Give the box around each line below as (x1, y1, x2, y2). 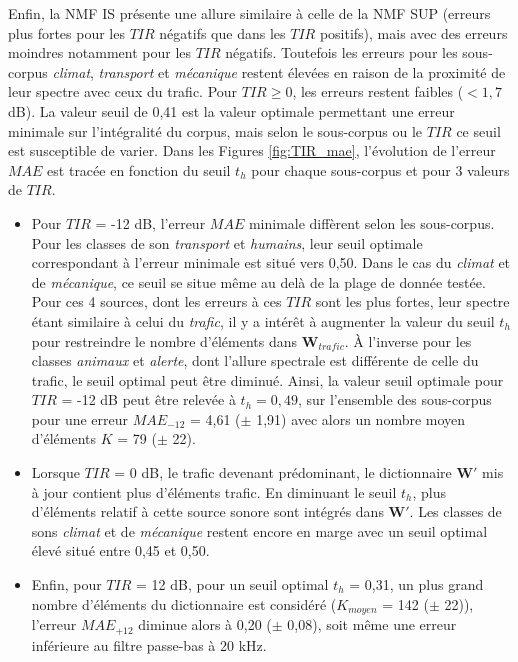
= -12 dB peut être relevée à (61, 389, 236, 410)
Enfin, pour (31, 574, 102, 595)
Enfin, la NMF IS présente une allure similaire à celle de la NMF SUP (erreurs (8, 3, 491, 23)
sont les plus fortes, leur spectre (315, 291, 510, 312)
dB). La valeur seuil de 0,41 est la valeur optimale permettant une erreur (8, 100, 455, 121)
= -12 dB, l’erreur (95, 212, 206, 233)
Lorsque (31, 462, 80, 483)
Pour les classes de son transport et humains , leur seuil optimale (31, 232, 423, 253)
